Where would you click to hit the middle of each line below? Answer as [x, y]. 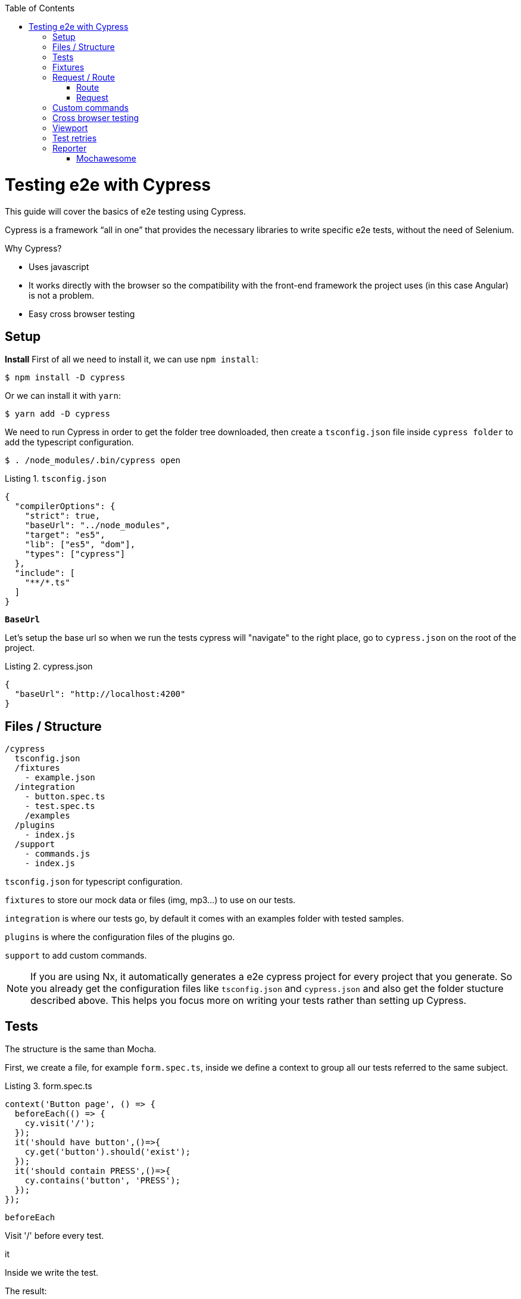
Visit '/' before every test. [54, 1236]
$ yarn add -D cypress [58, 414]
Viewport [70, 128]
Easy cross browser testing [82, 314]
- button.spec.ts [65, 797]
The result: [26, 1291]
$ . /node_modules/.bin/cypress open [93, 461]
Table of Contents [40, 8]
